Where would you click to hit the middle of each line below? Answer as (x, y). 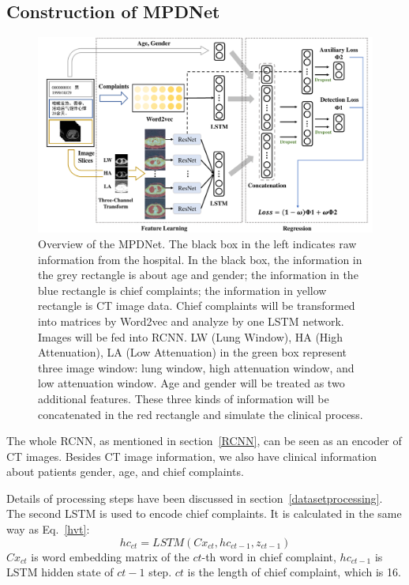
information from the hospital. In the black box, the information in (200, 259)
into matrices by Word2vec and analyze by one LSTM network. (191, 321)
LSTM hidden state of (60, 572)
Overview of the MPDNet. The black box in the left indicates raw (197, 243)
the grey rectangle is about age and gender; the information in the (198, 275)
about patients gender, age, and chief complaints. (125, 472)
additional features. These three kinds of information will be (184, 398)
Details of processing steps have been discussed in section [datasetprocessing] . (195, 498)
